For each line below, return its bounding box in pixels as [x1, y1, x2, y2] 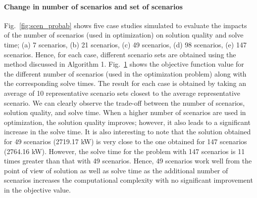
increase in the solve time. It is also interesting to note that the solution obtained [4, 126, 251, 137]
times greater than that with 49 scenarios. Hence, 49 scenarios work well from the [4, 156, 252, 166]
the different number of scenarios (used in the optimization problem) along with [4, 68, 247, 79]
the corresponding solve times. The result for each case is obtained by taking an [4, 78, 247, 88]
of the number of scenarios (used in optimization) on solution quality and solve [4, 30, 244, 40]
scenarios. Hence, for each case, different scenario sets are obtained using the [4, 49, 236, 59]
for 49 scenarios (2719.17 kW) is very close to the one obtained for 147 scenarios [4, 136, 247, 146]
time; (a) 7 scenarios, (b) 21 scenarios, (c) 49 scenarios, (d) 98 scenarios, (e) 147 [4, 39, 247, 49]
